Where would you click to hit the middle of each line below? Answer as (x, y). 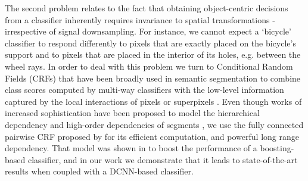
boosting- (277, 148)
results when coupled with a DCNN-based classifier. (99, 171)
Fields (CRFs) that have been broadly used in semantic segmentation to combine (153, 78)
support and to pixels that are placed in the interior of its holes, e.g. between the (153, 54)
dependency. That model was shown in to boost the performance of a (131, 148)
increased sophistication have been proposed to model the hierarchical (132, 113)
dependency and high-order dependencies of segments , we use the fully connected (154, 124)
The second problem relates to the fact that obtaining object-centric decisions (147, 8)
